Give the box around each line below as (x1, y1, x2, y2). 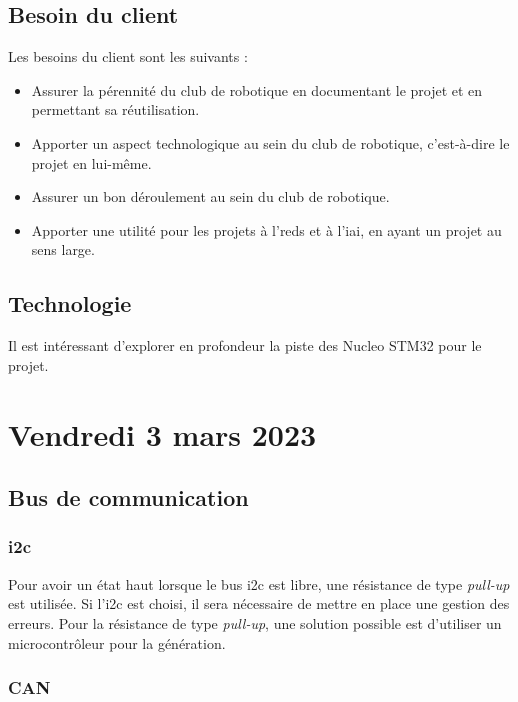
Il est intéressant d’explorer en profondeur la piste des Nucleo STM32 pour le (8, 335, 482, 356)
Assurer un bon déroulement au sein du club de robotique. (31, 186, 390, 207)
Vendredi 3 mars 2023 (8, 413, 317, 454)
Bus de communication (8, 482, 249, 513)
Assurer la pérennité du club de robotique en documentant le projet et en (31, 79, 483, 100)
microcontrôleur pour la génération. (8, 632, 226, 653)
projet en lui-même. (31, 152, 152, 173)
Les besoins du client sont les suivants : (8, 46, 248, 67)
